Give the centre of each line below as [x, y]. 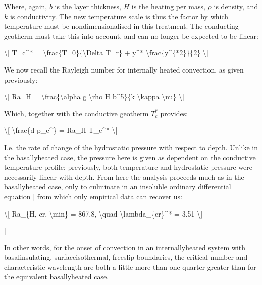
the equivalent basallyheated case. [57, 277]
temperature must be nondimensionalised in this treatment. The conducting [121, 26]
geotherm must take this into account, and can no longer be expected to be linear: [131, 35]
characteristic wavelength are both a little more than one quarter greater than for [130, 267]
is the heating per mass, [168, 6]
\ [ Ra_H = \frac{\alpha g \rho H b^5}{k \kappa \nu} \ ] [94, 96]
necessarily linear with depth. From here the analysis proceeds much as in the [124, 176]
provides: [174, 113]
